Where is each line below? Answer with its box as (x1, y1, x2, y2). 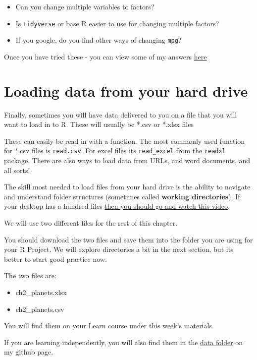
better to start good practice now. (4, 253, 107, 264)
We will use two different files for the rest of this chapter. (4, 218, 178, 228)
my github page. (4, 347, 53, 357)
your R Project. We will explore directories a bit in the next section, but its (4, 244, 234, 254)
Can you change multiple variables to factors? (15, 1, 154, 11)
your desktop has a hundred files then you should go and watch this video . (4, 201, 230, 211)
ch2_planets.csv (15, 303, 64, 314)
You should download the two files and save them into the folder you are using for (4, 234, 253, 244)
